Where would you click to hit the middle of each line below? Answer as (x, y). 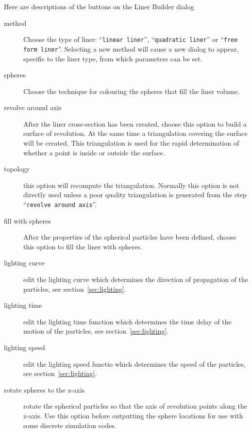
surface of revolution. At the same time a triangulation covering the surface (135, 133)
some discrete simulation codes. (70, 425)
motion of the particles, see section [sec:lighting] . (96, 331)
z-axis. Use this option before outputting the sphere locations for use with (133, 415)
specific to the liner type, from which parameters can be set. (113, 58)
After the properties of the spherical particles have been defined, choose (130, 237)
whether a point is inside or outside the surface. (94, 152)
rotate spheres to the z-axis (44, 389)
